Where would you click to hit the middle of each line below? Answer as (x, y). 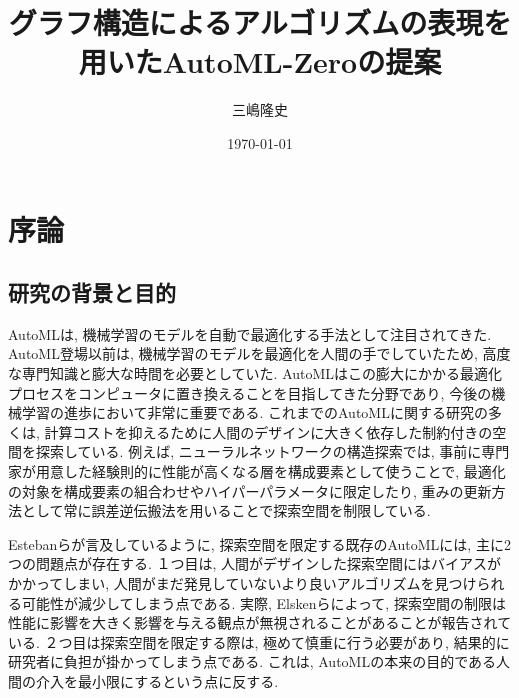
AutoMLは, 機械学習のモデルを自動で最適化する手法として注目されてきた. (250, 333)
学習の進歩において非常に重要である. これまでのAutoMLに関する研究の (254, 412)
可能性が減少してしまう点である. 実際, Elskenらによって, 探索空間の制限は (263, 602)
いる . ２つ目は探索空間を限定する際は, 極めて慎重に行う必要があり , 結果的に (259, 641)
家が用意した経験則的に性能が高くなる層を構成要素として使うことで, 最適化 (257, 471)
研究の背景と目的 (92, 292)
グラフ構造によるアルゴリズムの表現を (260, 22)
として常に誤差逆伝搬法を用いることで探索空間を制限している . (226, 510)
